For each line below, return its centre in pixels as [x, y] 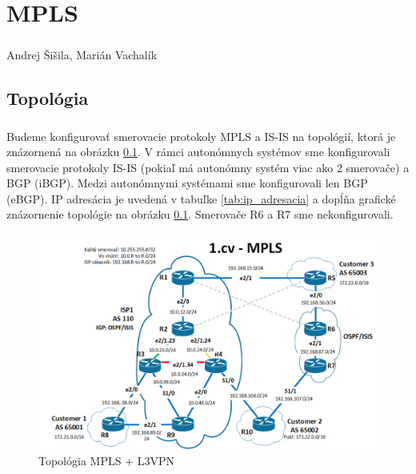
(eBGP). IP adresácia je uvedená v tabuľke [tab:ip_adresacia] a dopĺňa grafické [201, 198]
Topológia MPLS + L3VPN [106, 460]
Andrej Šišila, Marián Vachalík [82, 54]
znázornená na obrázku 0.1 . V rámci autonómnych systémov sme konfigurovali [198, 152]
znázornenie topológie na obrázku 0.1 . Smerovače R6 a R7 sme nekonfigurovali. [200, 214]
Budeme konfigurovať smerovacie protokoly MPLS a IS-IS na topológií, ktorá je [201, 136]
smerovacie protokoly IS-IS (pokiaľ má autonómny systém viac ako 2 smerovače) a [208, 167]
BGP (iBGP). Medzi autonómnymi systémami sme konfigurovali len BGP [187, 183]
